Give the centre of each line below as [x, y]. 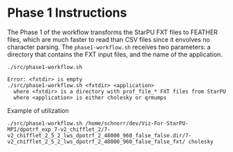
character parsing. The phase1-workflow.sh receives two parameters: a [109, 47]
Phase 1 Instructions [67, 13]
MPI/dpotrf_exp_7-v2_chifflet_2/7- [59, 129]
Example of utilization [38, 110]
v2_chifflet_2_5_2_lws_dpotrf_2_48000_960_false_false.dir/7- [99, 135]
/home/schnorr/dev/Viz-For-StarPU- [137, 123]
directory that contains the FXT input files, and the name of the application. [115, 54]
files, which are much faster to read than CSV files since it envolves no [109, 39]
